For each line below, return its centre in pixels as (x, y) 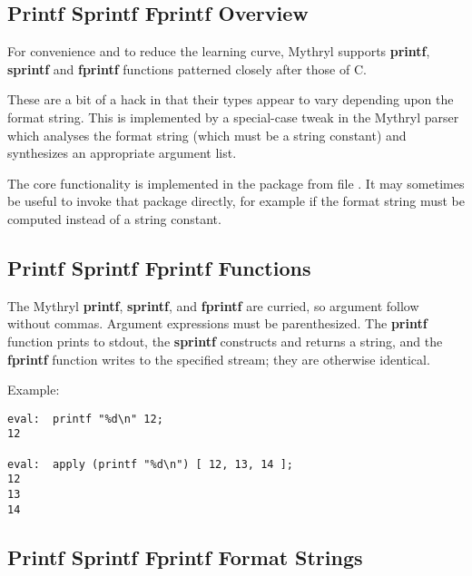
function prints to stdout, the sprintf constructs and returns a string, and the (225, 341)
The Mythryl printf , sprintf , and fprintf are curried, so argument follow (213, 305)
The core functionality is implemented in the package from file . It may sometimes (236, 183)
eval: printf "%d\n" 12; (85, 419)
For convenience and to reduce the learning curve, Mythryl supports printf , (219, 51)
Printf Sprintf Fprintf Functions (159, 267)
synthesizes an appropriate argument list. (122, 153)
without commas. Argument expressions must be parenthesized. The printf (217, 323)
